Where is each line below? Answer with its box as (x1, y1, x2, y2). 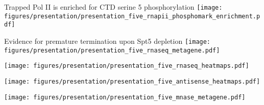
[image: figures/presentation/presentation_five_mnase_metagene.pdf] (4, 93, 246, 101)
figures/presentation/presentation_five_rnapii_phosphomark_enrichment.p (4, 12, 260, 20)
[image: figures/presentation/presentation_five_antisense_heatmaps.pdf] (4, 77, 260, 85)
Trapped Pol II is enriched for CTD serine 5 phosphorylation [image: (4, 2, 223, 12)
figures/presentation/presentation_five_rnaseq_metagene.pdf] (4, 46, 220, 54)
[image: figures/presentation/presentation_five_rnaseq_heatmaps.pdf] (4, 62, 249, 70)
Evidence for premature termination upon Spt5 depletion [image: (4, 35, 211, 46)
